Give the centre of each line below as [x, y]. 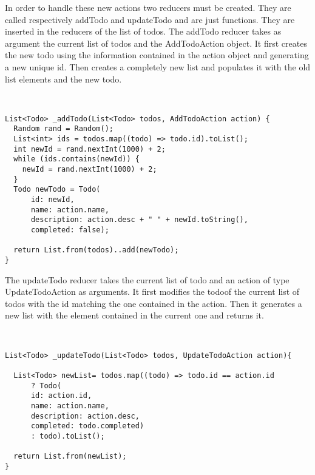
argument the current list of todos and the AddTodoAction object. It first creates [156, 43]
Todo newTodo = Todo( [57, 190]
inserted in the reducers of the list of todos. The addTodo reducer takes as [143, 31]
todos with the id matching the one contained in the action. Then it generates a [154, 303]
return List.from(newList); [70, 456]
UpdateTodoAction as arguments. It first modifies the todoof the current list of [152, 291]
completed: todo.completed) [87, 426]
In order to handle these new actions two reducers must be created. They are [148, 7]
